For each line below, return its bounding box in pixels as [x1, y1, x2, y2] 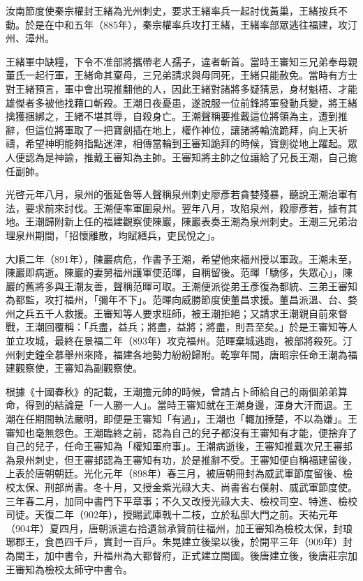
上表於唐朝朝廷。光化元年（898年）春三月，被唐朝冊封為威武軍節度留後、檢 [6, 466, 353, 481]
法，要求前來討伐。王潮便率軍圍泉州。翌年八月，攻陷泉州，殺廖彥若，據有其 [6, 200, 357, 215]
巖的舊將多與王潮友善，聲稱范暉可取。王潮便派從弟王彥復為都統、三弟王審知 [6, 278, 357, 293]
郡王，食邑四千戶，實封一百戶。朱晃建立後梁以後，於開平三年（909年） [15, 534, 343, 549]
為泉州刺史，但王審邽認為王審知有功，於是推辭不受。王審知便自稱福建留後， [6, 452, 357, 467]
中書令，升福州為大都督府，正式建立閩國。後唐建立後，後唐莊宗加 [54, 548, 357, 562]
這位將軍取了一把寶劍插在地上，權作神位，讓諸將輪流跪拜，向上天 [34, 122, 338, 137]
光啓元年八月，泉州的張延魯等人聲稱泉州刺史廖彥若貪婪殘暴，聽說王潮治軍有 [6, 187, 357, 202]
